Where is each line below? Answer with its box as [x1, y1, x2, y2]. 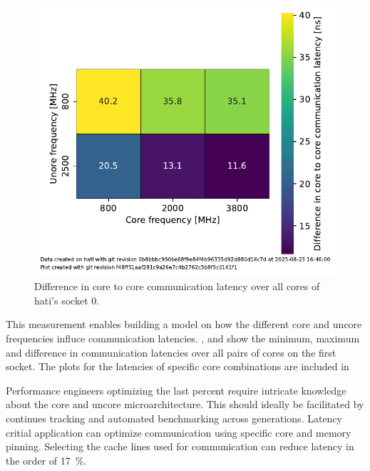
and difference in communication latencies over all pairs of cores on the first [6, 344, 336, 360]
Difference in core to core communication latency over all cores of [34, 279, 320, 294]
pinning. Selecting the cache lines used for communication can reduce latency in [6, 439, 354, 454]
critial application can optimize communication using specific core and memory [6, 425, 351, 440]
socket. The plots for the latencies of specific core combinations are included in [6, 359, 349, 374]
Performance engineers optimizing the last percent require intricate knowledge [6, 382, 346, 397]
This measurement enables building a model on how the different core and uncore [6, 317, 362, 332]
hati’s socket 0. [34, 292, 100, 307]
